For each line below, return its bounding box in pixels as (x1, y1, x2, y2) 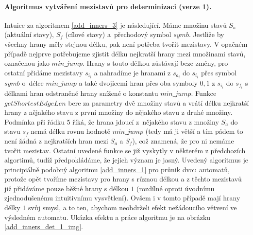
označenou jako (4, 58, 50, 68)
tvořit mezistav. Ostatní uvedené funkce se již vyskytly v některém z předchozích (4, 145, 246, 155)
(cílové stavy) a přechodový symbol (65, 29, 171, 39)
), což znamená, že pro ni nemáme (132, 135, 234, 145)
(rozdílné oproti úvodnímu (136, 183, 215, 193)
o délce (22, 77, 44, 88)
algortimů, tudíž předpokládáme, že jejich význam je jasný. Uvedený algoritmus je (4, 155, 248, 165)
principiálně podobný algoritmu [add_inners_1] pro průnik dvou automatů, (4, 164, 230, 174)
